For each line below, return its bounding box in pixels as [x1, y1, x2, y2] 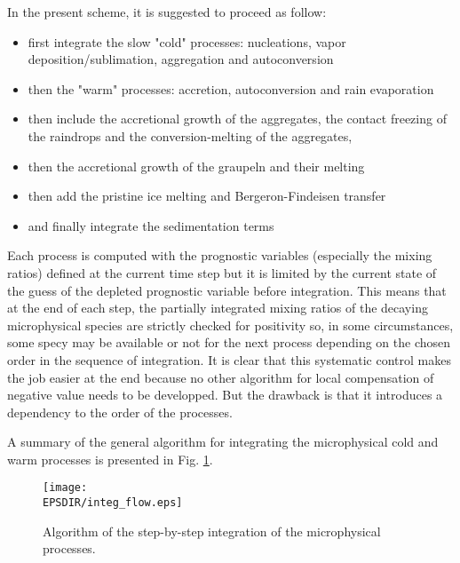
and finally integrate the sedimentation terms [28, 216, 274, 234]
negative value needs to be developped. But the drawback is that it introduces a [7, 385, 443, 404]
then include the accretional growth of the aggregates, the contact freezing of [28, 109, 447, 128]
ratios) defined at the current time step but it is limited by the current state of [7, 263, 437, 281]
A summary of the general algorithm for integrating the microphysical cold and [7, 432, 439, 451]
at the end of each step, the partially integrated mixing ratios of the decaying [7, 298, 428, 317]
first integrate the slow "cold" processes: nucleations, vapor [28, 32, 346, 51]
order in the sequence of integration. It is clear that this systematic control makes [7, 350, 451, 369]
